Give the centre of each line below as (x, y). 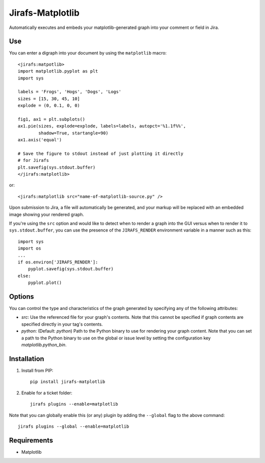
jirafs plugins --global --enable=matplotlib (74, 426)
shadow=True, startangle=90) (74, 133)
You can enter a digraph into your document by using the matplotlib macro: (88, 53)
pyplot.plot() (45, 283)
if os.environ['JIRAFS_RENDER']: (58, 262)
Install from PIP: (37, 370)
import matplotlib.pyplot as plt (58, 71)
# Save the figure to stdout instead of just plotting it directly (101, 154)
